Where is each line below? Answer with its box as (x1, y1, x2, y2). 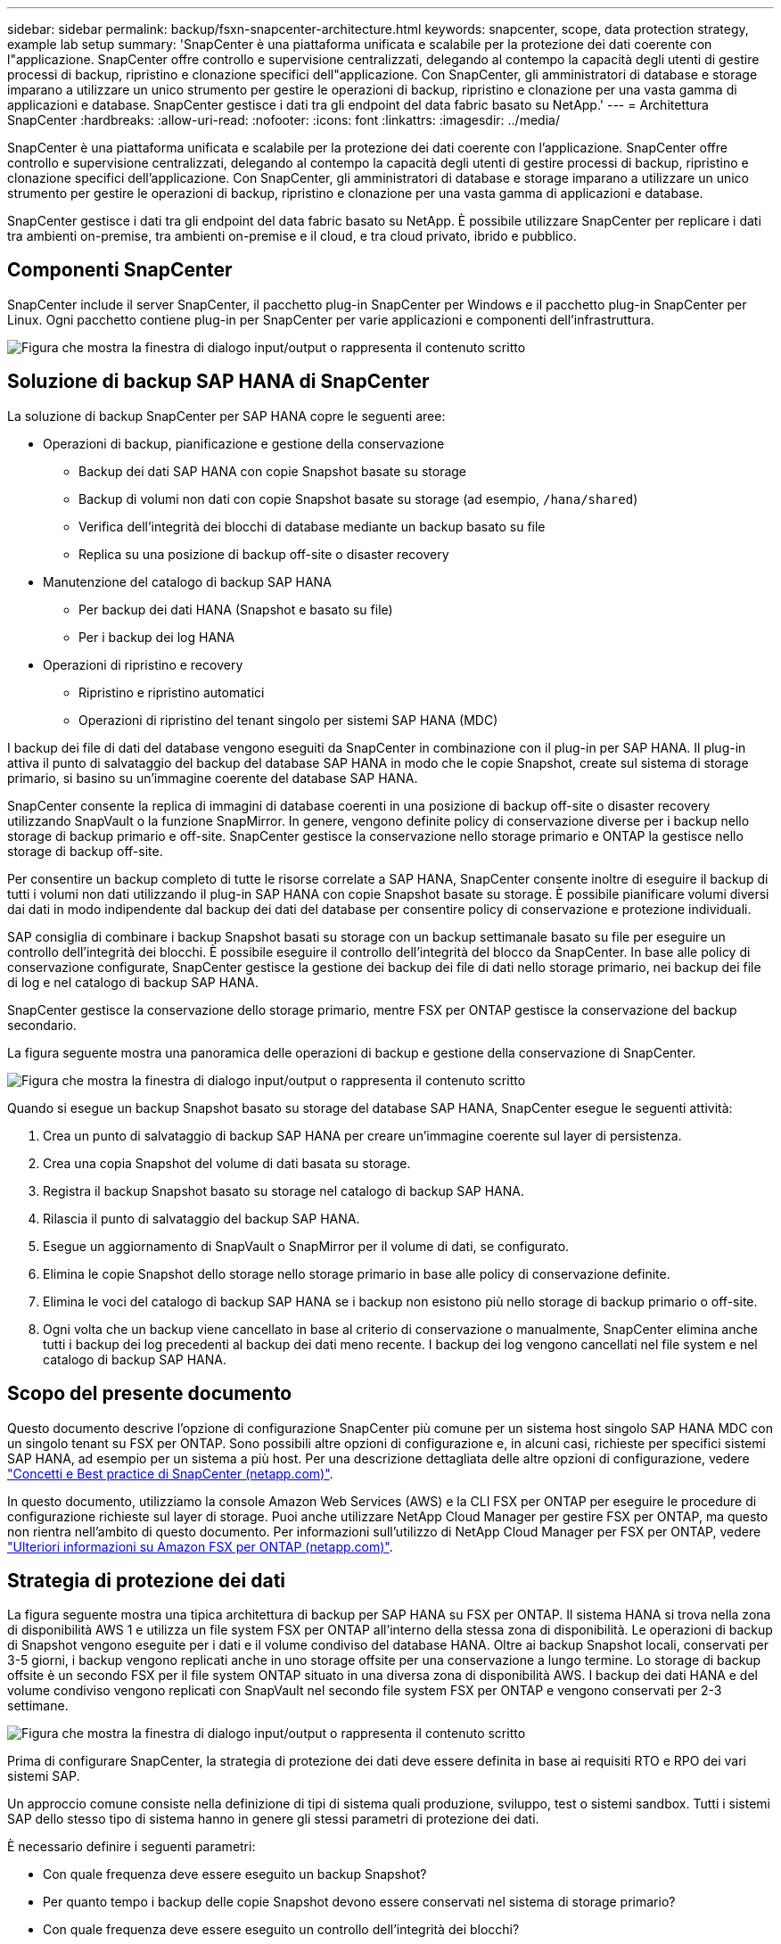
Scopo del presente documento (7, 1382, 292, 1405)
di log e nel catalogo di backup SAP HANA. (7, 974, 259, 990)
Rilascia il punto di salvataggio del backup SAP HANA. (43, 1210, 360, 1226)
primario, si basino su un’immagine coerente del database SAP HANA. (7, 770, 418, 786)
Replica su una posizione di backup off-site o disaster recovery (78, 546, 449, 562)
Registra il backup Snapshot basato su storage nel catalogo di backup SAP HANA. (43, 1182, 524, 1199)
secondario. (7, 1017, 77, 1033)
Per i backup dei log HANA (78, 629, 235, 645)
